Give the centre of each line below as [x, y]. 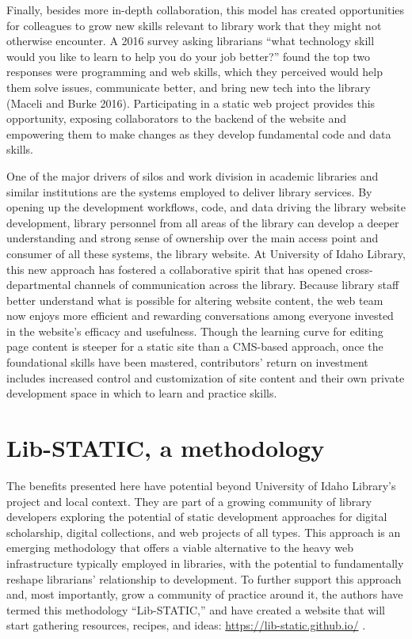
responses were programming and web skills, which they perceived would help [195, 72]
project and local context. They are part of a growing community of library [189, 501]
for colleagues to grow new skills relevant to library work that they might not [194, 25]
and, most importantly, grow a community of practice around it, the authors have [205, 594]
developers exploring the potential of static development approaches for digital [197, 517]
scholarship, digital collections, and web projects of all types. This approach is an [204, 532]
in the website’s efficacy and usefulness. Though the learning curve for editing [195, 331]
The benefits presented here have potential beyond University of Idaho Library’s [201, 485]
